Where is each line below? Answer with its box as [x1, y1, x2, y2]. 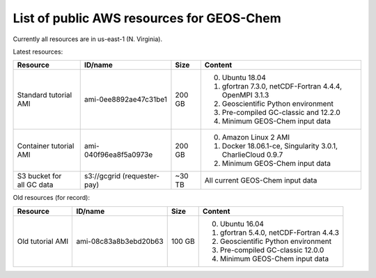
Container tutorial [17, 141, 75, 151]
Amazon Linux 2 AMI [221, 132, 290, 142]
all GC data [17, 180, 54, 190]
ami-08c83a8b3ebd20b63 [76, 236, 164, 246]
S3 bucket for [17, 171, 62, 181]
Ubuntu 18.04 [221, 73, 266, 83]
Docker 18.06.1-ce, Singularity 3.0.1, [221, 141, 338, 151]
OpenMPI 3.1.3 [221, 91, 269, 100]
